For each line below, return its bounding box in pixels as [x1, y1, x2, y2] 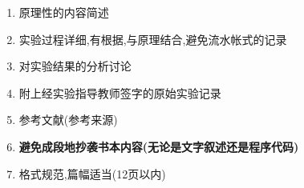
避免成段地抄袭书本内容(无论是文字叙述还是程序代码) [18, 138, 299, 154]
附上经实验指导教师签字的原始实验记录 [18, 84, 221, 101]
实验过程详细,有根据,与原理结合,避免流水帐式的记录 [18, 30, 287, 47]
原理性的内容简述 [18, 4, 109, 20]
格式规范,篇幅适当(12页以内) [18, 165, 166, 182]
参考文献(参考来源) [18, 111, 118, 128]
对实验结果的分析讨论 [18, 58, 132, 74]
